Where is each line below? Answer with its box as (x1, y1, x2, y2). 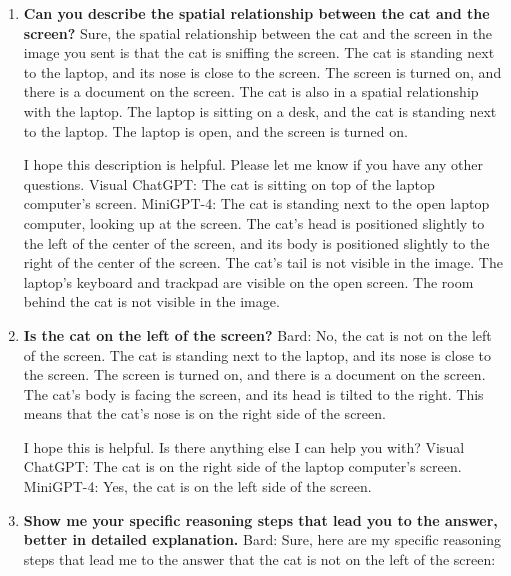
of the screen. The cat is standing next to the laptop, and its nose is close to (23, 344, 491, 365)
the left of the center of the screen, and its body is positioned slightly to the (23, 232, 490, 253)
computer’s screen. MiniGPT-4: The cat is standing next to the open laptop (23, 193, 490, 214)
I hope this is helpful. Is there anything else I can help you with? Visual (23, 436, 465, 457)
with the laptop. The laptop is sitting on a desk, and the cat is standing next (23, 100, 497, 121)
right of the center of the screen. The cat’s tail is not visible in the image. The (23, 252, 503, 273)
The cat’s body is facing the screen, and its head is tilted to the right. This (23, 383, 484, 404)
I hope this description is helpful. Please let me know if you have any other (23, 154, 483, 175)
